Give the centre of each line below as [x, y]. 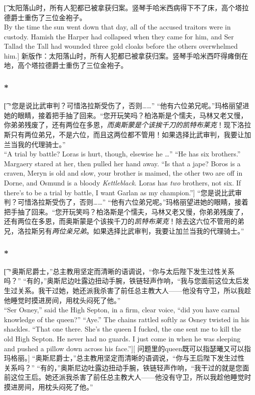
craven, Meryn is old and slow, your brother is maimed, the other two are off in [123, 173]
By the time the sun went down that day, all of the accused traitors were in [117, 27]
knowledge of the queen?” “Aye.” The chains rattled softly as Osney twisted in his [127, 319]
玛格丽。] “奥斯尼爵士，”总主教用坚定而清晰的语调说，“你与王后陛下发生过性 [124, 358]
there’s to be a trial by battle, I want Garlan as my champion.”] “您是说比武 [119, 192]
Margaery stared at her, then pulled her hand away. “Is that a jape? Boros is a [122, 163]
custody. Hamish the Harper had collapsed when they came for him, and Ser [119, 36]
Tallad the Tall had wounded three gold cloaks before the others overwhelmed [121, 46]
